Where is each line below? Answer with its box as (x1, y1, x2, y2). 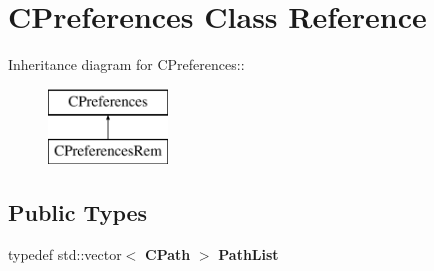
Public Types (8, 197, 148, 228)
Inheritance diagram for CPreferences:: (8, 54, 245, 75)
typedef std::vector (8, 244, 122, 265)
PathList (218, 244, 279, 265)
